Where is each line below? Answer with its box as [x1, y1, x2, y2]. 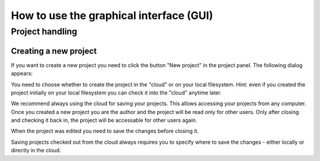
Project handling [11, 26, 78, 37]
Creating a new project [11, 46, 97, 56]
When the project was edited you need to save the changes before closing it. [11, 128, 199, 135]
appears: [11, 70, 33, 77]
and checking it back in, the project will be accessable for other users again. [11, 116, 198, 124]
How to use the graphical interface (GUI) [11, 9, 213, 22]
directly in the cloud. [11, 147, 62, 154]
